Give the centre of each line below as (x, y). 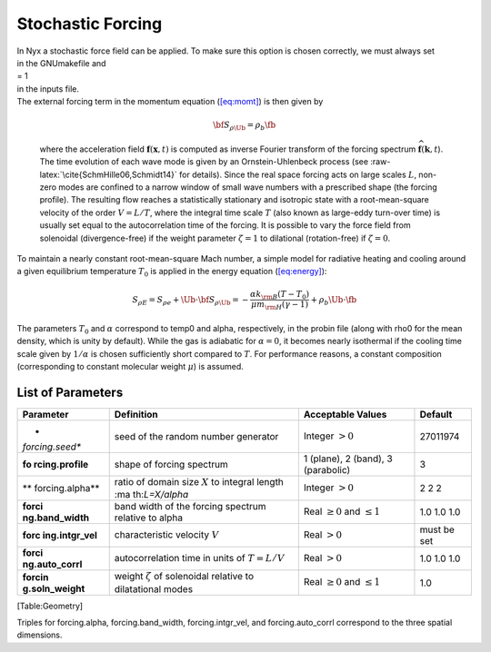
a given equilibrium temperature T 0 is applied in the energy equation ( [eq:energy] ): (172, 272)
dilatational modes (154, 588)
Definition (136, 414)
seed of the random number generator (196, 436)
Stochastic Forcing (90, 24)
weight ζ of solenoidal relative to (184, 577)
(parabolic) (327, 469)
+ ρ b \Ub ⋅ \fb (334, 301)
